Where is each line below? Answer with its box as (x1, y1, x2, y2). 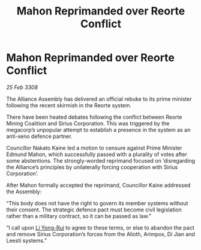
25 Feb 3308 (6, 83, 38, 91)
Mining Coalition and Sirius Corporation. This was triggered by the (6, 119, 170, 127)
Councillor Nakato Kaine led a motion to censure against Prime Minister (6, 144, 182, 151)
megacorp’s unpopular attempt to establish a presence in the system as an (6, 126, 191, 133)
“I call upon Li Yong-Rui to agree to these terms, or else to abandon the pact (6, 224, 194, 231)
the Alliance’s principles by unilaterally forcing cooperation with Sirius (6, 163, 178, 170)
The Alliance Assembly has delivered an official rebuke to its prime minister (6, 95, 192, 102)
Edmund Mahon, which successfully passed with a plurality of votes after (6, 151, 187, 158)
